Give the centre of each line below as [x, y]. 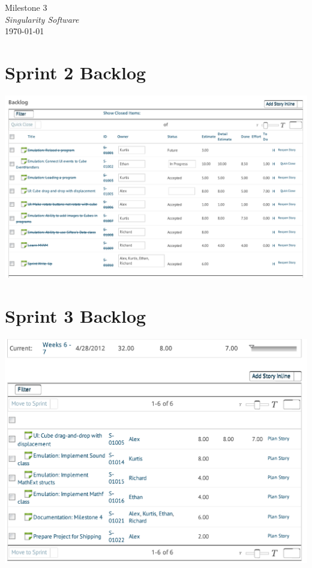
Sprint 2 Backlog [76, 72]
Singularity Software [42, 19]
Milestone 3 [26, 7]
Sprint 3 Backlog [76, 315]
